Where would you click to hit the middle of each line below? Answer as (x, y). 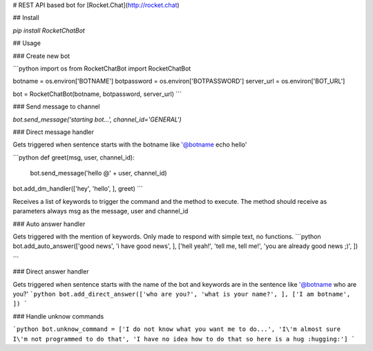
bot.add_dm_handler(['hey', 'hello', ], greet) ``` (78, 189)
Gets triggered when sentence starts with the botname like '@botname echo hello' (130, 144)
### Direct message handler (54, 132)
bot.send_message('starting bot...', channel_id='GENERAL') (97, 119)
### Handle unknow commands (58, 316)
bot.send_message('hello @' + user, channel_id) (98, 173)
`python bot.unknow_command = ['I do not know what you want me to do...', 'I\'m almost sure (177, 329)
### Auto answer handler (49, 224)
